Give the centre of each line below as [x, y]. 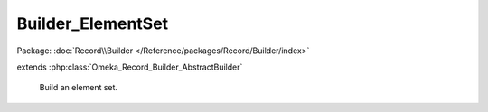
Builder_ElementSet [93, 23]
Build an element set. [78, 88]
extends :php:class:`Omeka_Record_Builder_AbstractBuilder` [130, 67]
